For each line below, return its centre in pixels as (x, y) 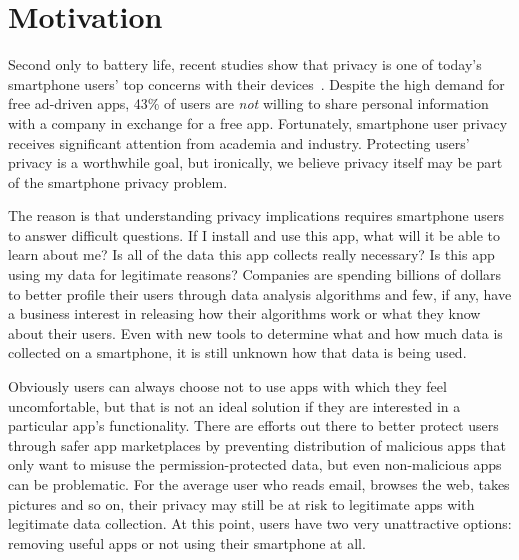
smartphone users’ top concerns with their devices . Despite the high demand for (256, 83)
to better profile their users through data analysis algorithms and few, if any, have (260, 293)
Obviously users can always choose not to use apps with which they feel (227, 386)
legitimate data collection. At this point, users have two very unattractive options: (260, 523)
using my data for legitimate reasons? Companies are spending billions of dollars (255, 274)
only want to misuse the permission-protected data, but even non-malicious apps (255, 464)
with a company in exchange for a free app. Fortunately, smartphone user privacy (258, 122)
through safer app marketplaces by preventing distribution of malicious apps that (257, 444)
